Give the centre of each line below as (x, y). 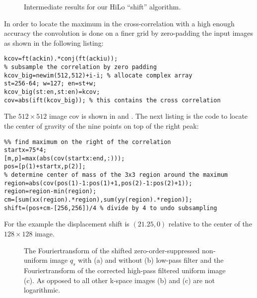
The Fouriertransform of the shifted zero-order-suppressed (112, 250)
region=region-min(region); (50, 191)
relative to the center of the (210, 224)
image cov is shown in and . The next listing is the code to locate (149, 116)
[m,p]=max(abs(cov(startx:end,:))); (64, 158)
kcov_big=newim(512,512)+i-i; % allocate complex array (98, 75)
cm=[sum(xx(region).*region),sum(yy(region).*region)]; (98, 200)
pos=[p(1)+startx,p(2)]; (45, 167)
